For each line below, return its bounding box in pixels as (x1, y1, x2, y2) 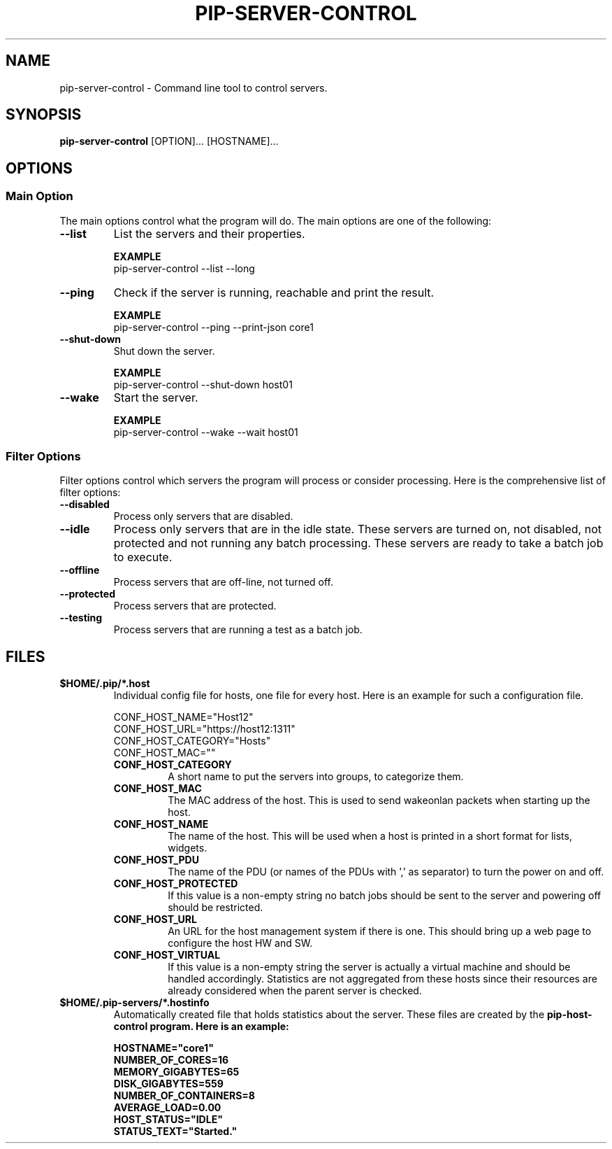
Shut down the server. (113, 344, 215, 357)
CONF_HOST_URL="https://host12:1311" (113, 723, 296, 735)
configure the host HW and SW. (168, 937, 313, 950)
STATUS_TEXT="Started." (113, 1125, 238, 1138)
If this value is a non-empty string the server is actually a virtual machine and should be (168, 961, 571, 973)
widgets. (168, 842, 207, 854)
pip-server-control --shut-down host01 (113, 378, 293, 390)
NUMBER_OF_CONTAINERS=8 (113, 1090, 255, 1102)
